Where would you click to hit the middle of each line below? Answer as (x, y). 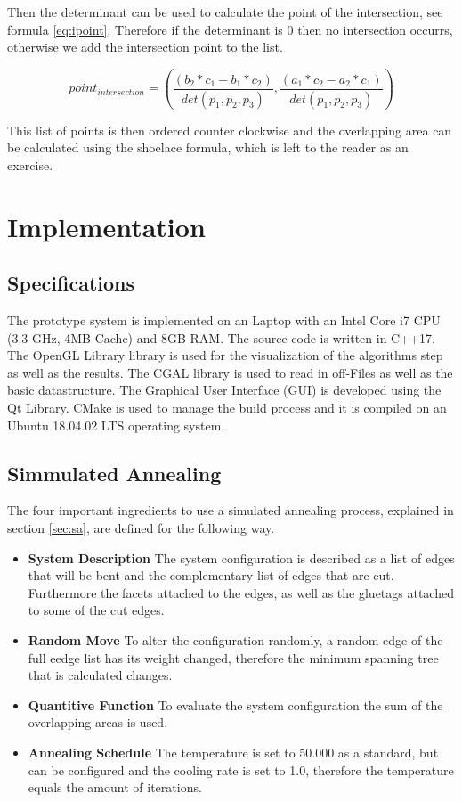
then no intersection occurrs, (375, 29)
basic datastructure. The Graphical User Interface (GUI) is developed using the (224, 390)
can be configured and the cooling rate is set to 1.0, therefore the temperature (241, 769)
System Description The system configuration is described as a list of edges (241, 557)
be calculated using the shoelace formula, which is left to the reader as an (208, 147)
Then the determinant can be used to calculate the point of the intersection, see (225, 12)
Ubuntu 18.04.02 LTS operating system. (116, 425)
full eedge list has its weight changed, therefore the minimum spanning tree (233, 657)
